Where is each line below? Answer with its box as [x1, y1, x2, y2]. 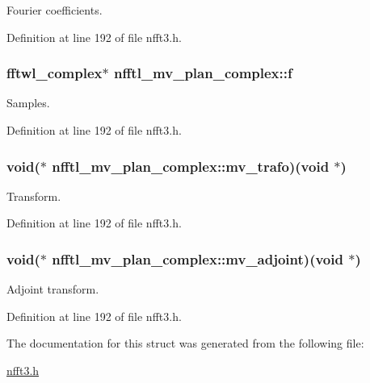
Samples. [6, 94, 50, 111]
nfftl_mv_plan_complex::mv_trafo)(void [52, 156, 330, 176]
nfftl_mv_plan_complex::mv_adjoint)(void [52, 248, 343, 269]
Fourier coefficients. [6, 2, 103, 18]
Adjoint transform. [6, 281, 99, 298]
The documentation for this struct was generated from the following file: [6, 335, 364, 352]
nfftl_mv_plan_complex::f [113, 63, 292, 83]
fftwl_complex [6, 63, 103, 83]
